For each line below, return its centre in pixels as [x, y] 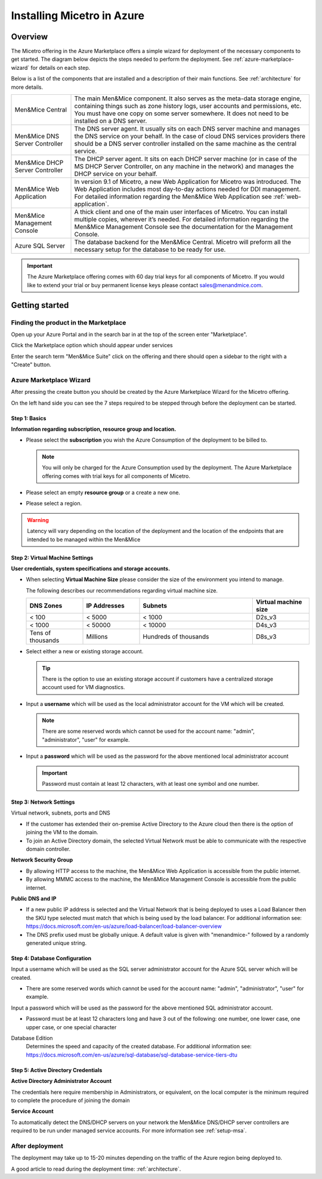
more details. [27, 87]
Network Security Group [42, 860]
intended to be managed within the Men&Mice [84, 539]
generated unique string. [56, 943]
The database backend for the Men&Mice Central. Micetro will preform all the [183, 242]
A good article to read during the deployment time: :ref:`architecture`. [96, 1169]
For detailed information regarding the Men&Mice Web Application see [173, 197]
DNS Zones [46, 606]
